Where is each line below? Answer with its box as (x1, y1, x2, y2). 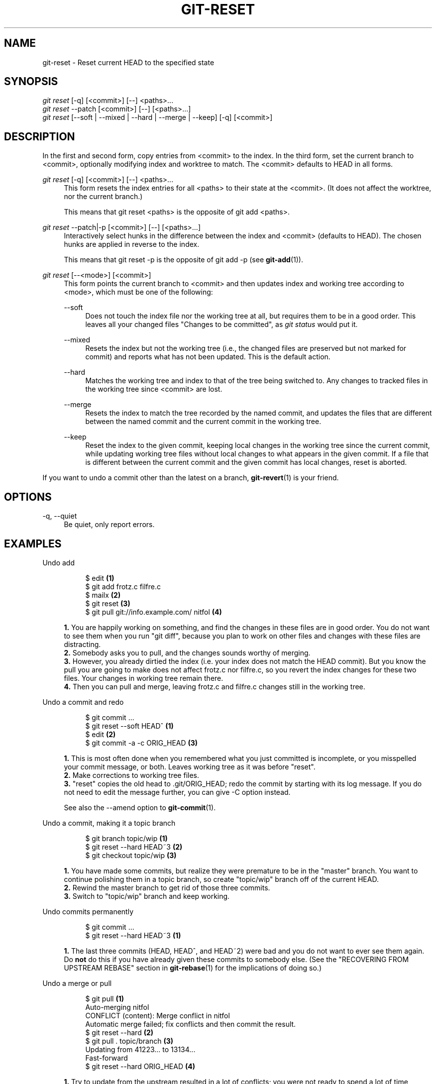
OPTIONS (4, 490, 52, 503)
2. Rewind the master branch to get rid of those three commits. (64, 883, 270, 892)
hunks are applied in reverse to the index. (64, 240, 200, 249)
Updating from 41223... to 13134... (85, 1045, 196, 1054)
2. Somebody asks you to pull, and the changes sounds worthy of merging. (64, 648, 311, 657)
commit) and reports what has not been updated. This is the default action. (85, 352, 330, 361)
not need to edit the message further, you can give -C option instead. (64, 787, 291, 796)
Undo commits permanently (42, 907, 134, 916)
